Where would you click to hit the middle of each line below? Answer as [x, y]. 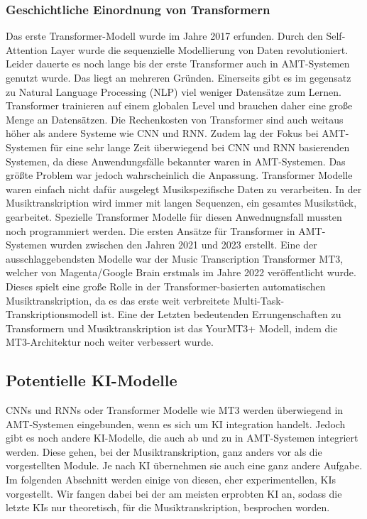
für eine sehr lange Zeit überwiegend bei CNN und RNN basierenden [200, 147]
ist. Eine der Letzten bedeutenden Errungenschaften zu [221, 314]
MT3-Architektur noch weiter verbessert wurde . [110, 342]
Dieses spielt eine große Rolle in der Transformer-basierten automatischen [166, 286]
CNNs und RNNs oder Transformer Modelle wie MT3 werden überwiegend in [175, 410]
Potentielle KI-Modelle [92, 380]
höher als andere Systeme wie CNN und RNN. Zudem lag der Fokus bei [162, 133]
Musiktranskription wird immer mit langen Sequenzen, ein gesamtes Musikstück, [181, 203]
